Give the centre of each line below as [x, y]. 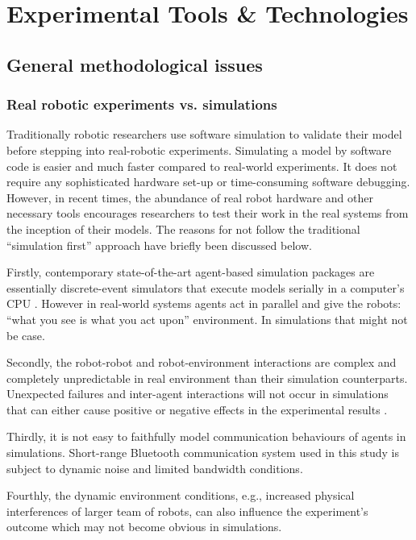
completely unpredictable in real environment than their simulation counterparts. [207, 378]
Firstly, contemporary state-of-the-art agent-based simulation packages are [191, 272]
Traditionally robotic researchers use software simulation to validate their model [204, 134]
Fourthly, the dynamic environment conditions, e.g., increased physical [181, 495]
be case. [26, 335]
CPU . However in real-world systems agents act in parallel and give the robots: [204, 303]
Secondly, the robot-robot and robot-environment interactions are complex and [202, 362]
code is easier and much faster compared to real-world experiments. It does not [202, 166]
